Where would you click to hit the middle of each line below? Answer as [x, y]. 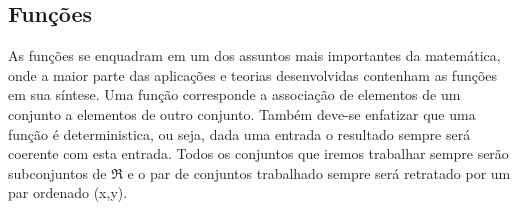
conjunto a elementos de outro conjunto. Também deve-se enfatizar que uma [242, 113]
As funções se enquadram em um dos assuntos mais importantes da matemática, [254, 55]
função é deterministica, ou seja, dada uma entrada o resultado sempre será [239, 133]
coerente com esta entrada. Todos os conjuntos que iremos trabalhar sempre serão [258, 153]
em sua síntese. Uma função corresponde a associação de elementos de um [234, 94]
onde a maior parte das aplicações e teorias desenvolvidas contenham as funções [253, 74]
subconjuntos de [57, 172]
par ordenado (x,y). [68, 192]
